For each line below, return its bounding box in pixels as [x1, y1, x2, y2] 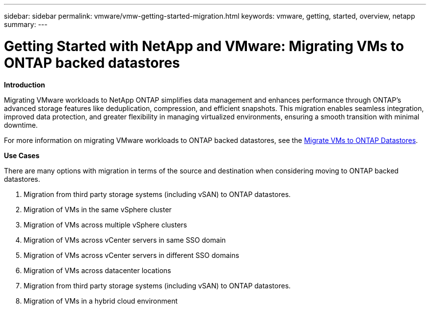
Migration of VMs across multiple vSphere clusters [24, 220, 187, 229]
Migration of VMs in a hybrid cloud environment [24, 296, 178, 305]
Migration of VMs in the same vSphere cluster [24, 205, 172, 214]
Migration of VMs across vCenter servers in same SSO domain [24, 235, 226, 244]
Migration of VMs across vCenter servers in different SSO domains [24, 251, 240, 259]
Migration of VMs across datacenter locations [24, 266, 171, 275]
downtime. [4, 120, 38, 129]
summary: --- [4, 20, 48, 28]
